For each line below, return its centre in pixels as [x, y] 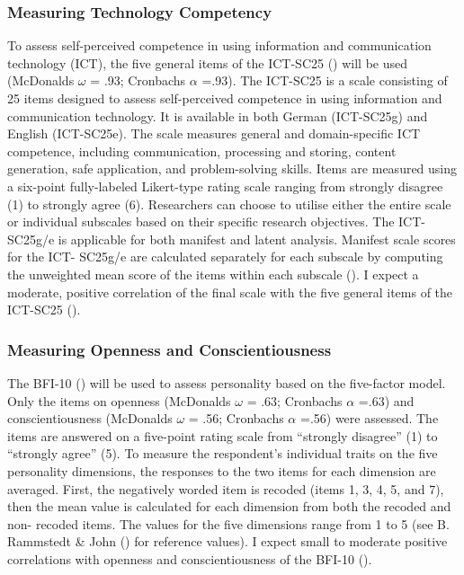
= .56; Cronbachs [236, 418]
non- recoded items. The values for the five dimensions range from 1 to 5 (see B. [228, 523]
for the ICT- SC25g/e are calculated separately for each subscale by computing [225, 257]
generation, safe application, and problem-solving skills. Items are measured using [232, 168]
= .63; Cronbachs [294, 400]
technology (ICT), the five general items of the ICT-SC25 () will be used [208, 62]
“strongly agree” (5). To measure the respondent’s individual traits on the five [223, 453]
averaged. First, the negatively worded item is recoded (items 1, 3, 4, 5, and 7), [226, 488]
